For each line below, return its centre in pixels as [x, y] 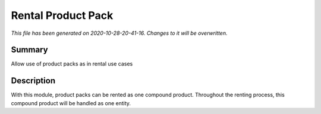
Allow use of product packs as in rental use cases [72, 64]
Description [33, 81]
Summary [29, 50]
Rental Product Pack [62, 15]
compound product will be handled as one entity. [71, 103]
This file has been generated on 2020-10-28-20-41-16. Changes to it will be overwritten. [119, 33]
